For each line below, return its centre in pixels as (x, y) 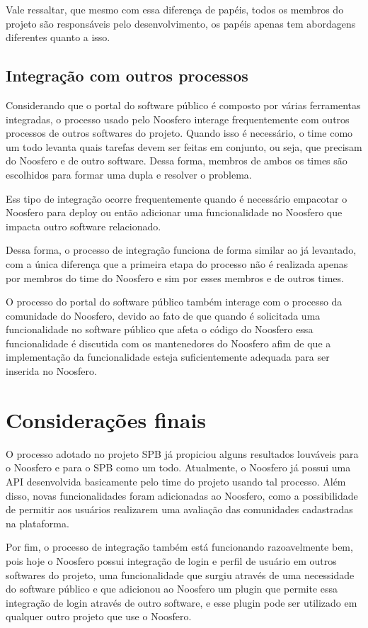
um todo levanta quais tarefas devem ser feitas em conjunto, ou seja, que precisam (184, 146)
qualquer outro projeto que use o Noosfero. (99, 616)
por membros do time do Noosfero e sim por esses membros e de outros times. (175, 277)
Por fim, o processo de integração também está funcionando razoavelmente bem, (179, 547)
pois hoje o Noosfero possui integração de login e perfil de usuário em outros (171, 560)
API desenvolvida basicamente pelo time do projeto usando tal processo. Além (176, 481)
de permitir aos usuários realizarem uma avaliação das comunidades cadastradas (179, 509)
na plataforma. (38, 523)
